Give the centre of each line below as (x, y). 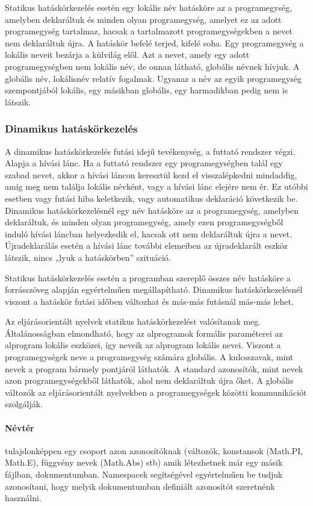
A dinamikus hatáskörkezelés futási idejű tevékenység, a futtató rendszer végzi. (150, 151)
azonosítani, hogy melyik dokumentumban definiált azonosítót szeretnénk (140, 486)
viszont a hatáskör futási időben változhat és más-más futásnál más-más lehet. (149, 301)
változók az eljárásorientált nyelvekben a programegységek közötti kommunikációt (156, 392)
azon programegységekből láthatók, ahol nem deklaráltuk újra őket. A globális (149, 380)
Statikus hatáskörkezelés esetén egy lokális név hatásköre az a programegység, (149, 7)
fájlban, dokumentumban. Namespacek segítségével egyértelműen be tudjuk (144, 474)
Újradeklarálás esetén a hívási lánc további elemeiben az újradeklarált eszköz (146, 245)
